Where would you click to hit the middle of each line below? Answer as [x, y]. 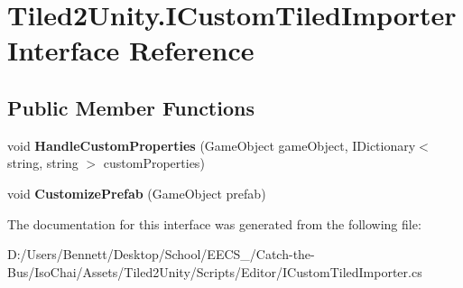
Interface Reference [131, 50]
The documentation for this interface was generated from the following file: [214, 223]
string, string [43, 163]
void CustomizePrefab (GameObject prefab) [137, 193]
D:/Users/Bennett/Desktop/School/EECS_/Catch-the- [161, 254]
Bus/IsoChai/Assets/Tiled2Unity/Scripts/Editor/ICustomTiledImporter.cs [215, 271]
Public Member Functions [131, 107]
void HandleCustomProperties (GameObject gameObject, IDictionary [212, 145]
